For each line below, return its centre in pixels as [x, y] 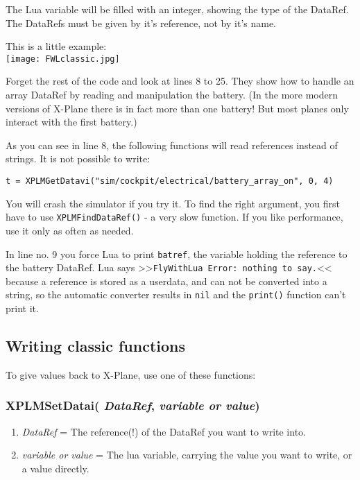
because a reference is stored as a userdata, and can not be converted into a [166, 281]
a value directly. [55, 468]
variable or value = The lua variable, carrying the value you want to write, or [187, 455]
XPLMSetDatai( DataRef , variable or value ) [133, 405]
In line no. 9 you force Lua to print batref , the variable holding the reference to [177, 254]
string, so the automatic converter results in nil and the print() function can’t [176, 294]
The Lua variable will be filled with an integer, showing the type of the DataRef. [177, 9]
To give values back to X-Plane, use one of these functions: [131, 374]
